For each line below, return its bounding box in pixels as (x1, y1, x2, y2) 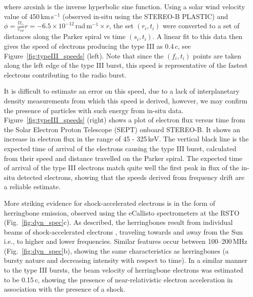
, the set (109, 20, 134, 31)
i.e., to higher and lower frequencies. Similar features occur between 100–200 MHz (4, 236, 248, 246)
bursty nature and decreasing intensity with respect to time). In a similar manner (4, 255, 248, 265)
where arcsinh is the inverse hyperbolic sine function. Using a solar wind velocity (4, 1, 245, 11)
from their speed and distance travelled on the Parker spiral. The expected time (4, 153, 243, 163)
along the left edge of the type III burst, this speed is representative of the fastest (4, 60, 248, 70)
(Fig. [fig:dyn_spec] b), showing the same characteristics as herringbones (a (4, 245, 229, 256)
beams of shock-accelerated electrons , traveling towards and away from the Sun (4, 226, 243, 237)
